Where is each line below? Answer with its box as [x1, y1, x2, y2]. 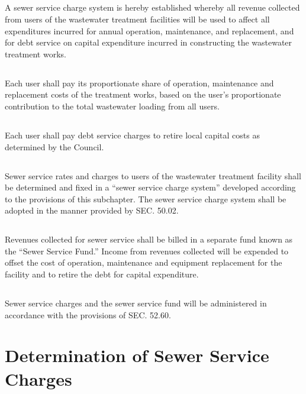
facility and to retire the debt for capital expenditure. [5, 268, 199, 280]
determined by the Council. [5, 140, 104, 153]
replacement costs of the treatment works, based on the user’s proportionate [5, 88, 281, 101]
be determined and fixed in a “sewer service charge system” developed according [5, 181, 296, 193]
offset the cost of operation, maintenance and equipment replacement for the [5, 256, 282, 269]
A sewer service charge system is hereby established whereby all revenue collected [5, 1, 300, 14]
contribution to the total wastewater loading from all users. [5, 99, 220, 112]
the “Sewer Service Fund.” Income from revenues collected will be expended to [5, 244, 289, 257]
